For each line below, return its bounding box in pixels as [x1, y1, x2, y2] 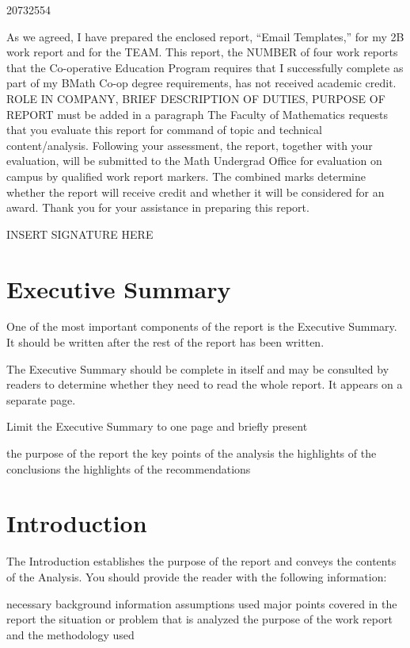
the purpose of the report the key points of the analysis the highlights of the [6, 445, 377, 461]
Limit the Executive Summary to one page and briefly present [6, 418, 308, 435]
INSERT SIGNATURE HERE [6, 225, 154, 242]
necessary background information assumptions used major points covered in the [6, 595, 397, 612]
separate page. [6, 391, 76, 408]
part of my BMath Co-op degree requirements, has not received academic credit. [6, 75, 397, 91]
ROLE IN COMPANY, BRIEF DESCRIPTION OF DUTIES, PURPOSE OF [6, 90, 385, 106]
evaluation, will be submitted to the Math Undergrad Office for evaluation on [6, 152, 382, 169]
